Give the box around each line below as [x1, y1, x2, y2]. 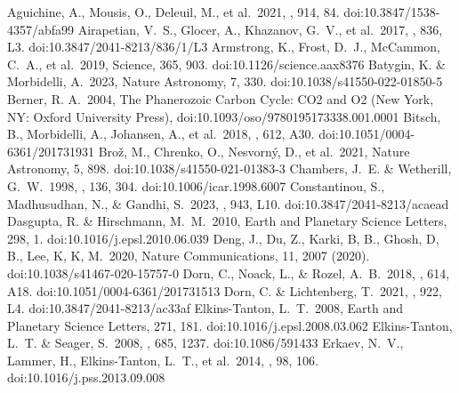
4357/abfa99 [7, 20, 75, 38]
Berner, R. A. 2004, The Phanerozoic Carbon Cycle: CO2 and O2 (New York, [7, 89, 434, 108]
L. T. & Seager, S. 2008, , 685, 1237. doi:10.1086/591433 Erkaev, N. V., [7, 333, 404, 352]
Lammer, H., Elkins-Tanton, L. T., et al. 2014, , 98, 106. [7, 350, 318, 369]
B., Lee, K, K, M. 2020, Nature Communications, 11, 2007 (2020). [7, 246, 370, 265]
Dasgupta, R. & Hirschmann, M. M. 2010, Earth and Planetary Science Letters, [7, 212, 447, 230]
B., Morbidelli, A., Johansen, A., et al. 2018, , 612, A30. [7, 124, 315, 143]
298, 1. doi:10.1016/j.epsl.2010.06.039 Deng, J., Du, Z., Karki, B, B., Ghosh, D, [7, 229, 439, 247]
